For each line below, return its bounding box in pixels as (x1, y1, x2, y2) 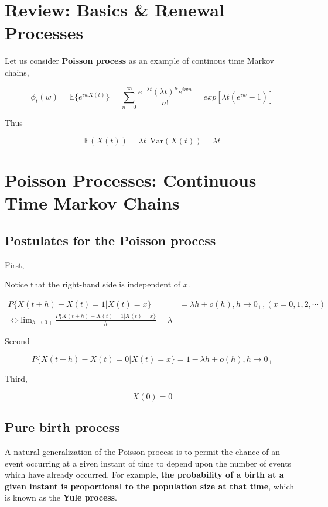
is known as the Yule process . (5, 491, 117, 503)
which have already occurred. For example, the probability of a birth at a (5, 468, 284, 481)
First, (5, 258, 25, 270)
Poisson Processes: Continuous (5, 168, 257, 192)
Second (5, 335, 30, 347)
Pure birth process (5, 418, 120, 436)
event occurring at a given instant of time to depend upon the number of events (5, 457, 292, 469)
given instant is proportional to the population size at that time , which (5, 479, 295, 492)
